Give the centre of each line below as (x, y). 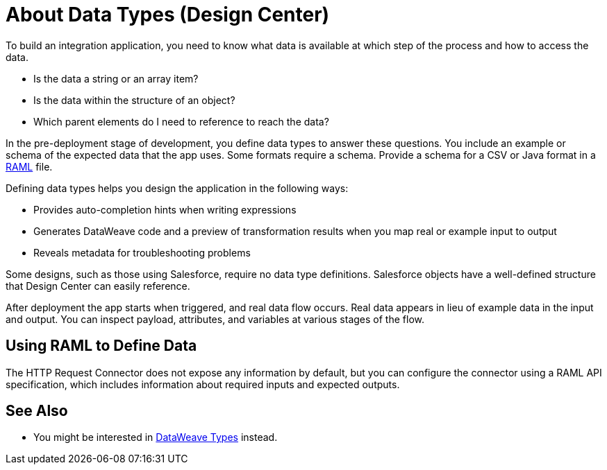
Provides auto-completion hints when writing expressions (165, 209)
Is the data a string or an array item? (116, 78)
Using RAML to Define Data (101, 346)
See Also (37, 411)
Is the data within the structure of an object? (134, 100)
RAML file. (29, 166)
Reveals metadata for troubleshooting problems (142, 252)
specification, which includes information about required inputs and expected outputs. (203, 384)
